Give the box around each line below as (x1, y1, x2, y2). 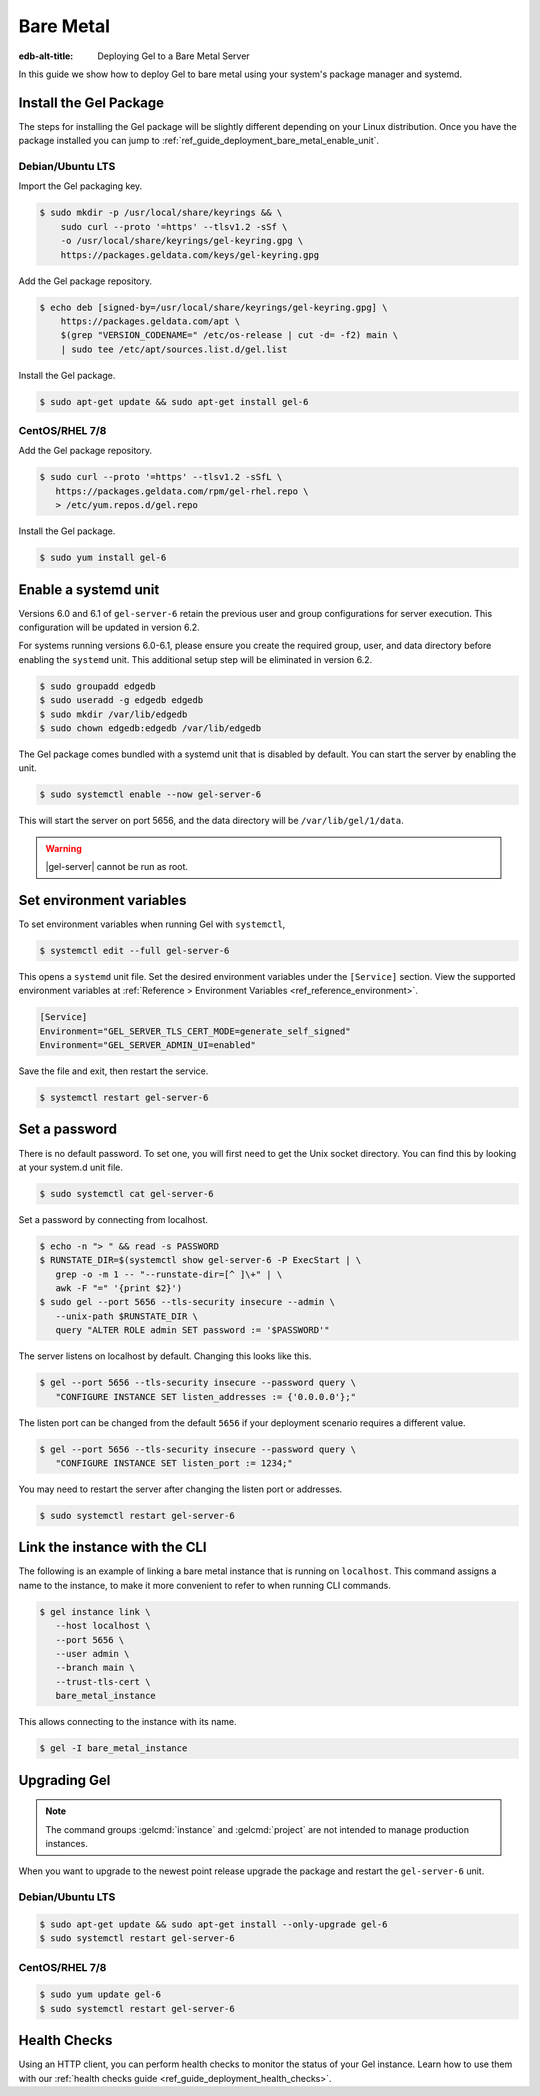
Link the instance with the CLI (18, 1539, 207, 1556)
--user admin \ (55, 1648, 130, 1659)
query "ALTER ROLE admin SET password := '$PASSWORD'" (55, 1325, 330, 1336)
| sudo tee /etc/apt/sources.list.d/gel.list (60, 343, 288, 355)
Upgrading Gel (18, 1771, 111, 1789)
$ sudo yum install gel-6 (39, 552, 167, 564)
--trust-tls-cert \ (55, 1676, 151, 1687)
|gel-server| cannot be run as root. (45, 861, 189, 873)
